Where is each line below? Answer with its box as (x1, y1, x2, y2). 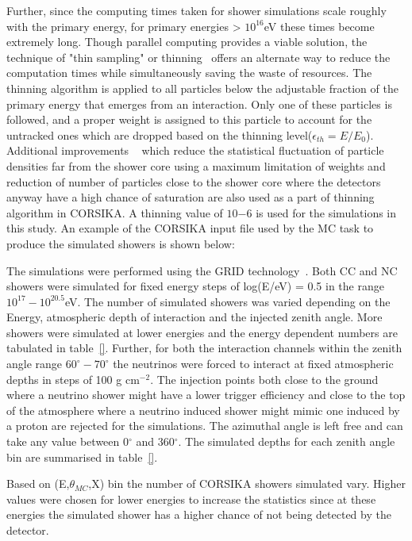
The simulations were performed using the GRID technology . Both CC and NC (6, 262, 398, 278)
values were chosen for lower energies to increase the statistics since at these (6, 490, 376, 507)
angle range (6, 355, 63, 372)
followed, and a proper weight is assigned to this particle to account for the (6, 111, 372, 128)
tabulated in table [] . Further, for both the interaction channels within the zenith (6, 340, 402, 356)
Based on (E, (6, 475, 70, 492)
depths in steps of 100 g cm (6, 370, 140, 387)
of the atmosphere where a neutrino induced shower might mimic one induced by (6, 401, 400, 418)
